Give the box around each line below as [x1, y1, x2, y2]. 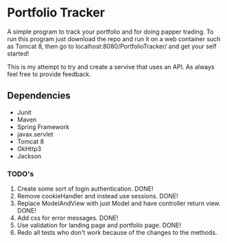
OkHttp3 [16, 144, 42, 152]
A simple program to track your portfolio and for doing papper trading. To [7, 27, 214, 36]
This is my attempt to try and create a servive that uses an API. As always [7, 62, 215, 71]
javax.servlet [16, 130, 53, 138]
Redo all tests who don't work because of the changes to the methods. [16, 229, 217, 237]
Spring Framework [16, 122, 70, 131]
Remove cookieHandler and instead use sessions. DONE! [16, 192, 178, 200]
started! [7, 49, 29, 58]
